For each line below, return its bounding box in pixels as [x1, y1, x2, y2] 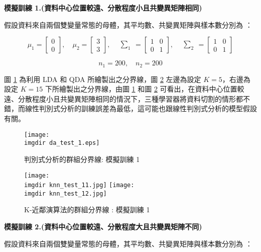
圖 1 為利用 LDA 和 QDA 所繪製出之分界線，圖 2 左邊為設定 [4, 73, 201, 84]
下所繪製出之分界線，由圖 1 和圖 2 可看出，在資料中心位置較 [45, 83, 244, 94]
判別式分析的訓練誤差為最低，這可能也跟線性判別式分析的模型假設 [39, 103, 257, 114]
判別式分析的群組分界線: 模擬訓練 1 [24, 153, 140, 164]
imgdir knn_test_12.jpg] [24, 190, 107, 197]
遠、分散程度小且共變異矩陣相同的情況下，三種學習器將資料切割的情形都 [4, 93, 243, 104]
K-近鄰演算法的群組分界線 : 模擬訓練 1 [24, 204, 150, 215]
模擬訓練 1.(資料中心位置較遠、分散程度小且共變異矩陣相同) [4, 3, 202, 13]
